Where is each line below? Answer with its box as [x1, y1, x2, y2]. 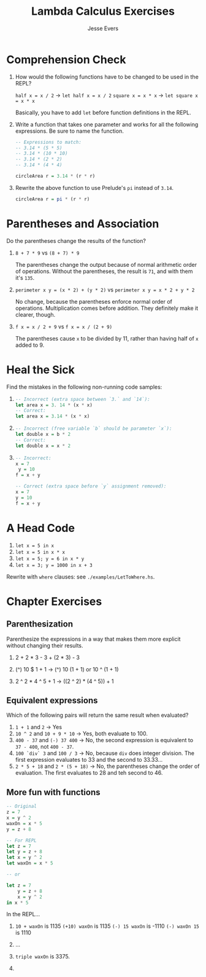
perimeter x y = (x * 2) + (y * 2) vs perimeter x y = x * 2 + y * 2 [15, 286, 195, 293]
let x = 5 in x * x [15, 549, 66, 555]
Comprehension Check [6, 52, 127, 66]
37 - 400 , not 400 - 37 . [15, 743, 74, 751]
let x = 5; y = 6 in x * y [15, 555, 85, 562]
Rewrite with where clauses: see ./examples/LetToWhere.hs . [6, 573, 155, 580]
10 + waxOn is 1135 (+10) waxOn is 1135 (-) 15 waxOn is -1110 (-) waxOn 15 [15, 922, 199, 930]
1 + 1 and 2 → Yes [15, 724, 63, 731]
